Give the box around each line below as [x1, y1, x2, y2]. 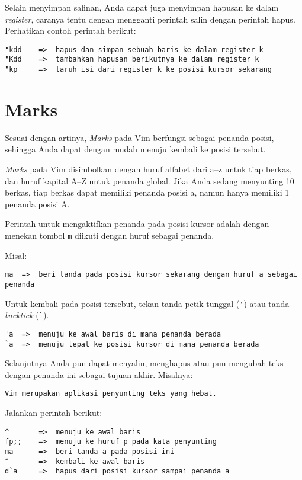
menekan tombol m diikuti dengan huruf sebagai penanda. [5, 229, 214, 242]
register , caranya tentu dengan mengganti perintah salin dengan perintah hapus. [5, 12, 295, 25]
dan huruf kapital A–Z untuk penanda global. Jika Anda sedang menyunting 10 [5, 174, 294, 187]
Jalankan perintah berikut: [5, 407, 102, 419]
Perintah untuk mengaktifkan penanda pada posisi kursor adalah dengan [5, 217, 269, 230]
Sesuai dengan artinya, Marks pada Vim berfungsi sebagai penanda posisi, [5, 131, 274, 143]
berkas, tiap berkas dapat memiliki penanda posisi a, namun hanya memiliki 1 [5, 186, 290, 199]
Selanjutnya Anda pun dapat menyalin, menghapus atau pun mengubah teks [5, 357, 284, 369]
